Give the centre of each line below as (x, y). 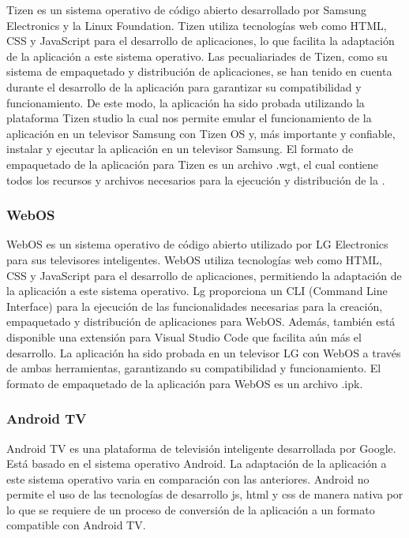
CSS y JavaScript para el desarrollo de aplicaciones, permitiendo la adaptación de (204, 275)
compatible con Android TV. (76, 525)
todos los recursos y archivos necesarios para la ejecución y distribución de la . (196, 179)
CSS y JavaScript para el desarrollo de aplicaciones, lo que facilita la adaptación (201, 41)
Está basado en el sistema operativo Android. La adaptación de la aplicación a (197, 463)
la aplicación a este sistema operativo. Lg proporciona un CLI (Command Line (197, 291)
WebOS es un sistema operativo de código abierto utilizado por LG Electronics (197, 244)
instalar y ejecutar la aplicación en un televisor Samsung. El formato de (180, 149)
